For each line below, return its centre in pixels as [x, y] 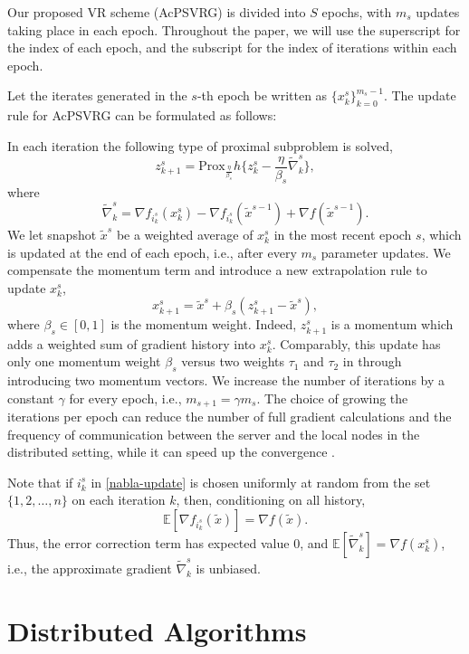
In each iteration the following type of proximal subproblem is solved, [200, 145]
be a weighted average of [185, 235]
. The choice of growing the [332, 398]
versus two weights [233, 361]
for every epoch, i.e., [125, 398]
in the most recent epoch [343, 235]
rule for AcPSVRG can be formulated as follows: [142, 115]
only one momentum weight [84, 361]
